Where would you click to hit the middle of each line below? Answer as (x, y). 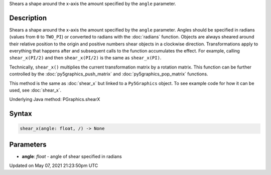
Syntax (21, 114)
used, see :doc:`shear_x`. (35, 90)
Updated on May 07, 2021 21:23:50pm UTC (54, 165)
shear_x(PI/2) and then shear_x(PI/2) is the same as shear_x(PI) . (85, 58)
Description (28, 18)
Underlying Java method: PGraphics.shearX (55, 99)
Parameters (28, 144)
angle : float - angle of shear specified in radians (72, 156)
